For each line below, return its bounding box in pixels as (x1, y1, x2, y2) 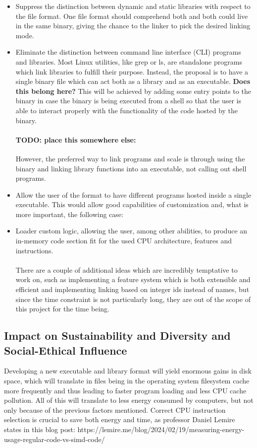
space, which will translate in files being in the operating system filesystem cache (4, 375, 250, 386)
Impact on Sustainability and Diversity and (4, 328, 231, 343)
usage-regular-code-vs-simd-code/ (4, 434, 105, 444)
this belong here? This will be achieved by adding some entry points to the (15, 85, 251, 96)
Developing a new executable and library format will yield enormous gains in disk (4, 366, 252, 376)
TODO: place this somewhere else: (15, 134, 136, 145)
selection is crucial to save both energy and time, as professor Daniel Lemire (4, 414, 235, 425)
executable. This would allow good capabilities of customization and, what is (15, 199, 249, 210)
